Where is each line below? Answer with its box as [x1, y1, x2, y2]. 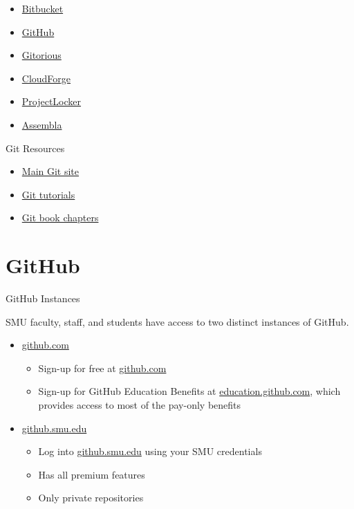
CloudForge [21, 71, 71, 85]
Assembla [21, 117, 62, 131]
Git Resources [6, 140, 65, 155]
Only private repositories [38, 490, 144, 505]
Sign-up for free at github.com [38, 360, 167, 375]
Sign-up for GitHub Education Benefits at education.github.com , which [38, 384, 341, 398]
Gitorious [21, 48, 62, 62]
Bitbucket [21, 1, 64, 15]
